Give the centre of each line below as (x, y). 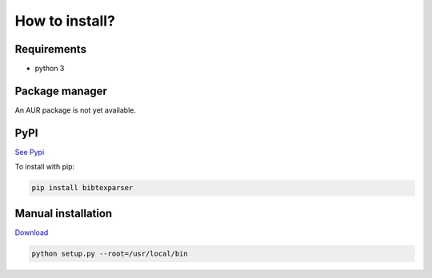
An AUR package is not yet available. (75, 110)
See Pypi (30, 152)
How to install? (65, 21)
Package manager (61, 91)
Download (32, 232)
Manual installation (64, 213)
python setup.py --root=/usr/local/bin (110, 253)
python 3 (50, 69)
